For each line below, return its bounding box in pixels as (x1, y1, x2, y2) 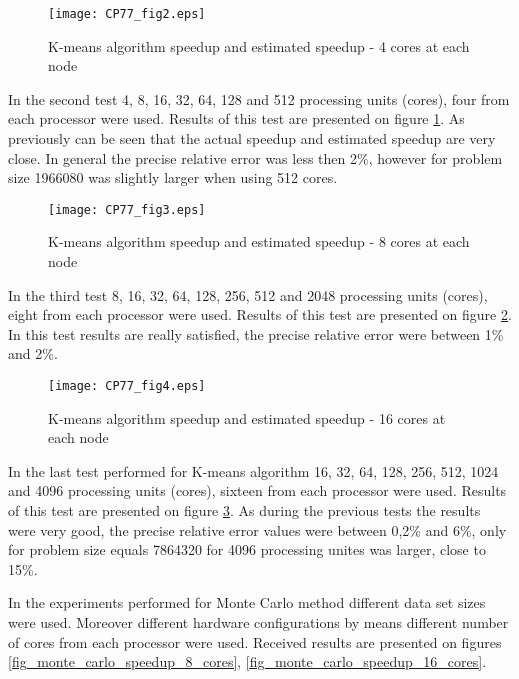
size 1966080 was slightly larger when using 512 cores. (8, 167, 338, 188)
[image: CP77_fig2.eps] (48, 7, 206, 21)
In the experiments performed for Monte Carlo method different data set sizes (8, 592, 486, 613)
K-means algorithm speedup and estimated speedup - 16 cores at (48, 407, 446, 428)
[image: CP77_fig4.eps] (48, 379, 206, 394)
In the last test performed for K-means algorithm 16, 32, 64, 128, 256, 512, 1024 (8, 460, 499, 481)
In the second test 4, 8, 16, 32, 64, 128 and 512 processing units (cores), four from (8, 88, 510, 109)
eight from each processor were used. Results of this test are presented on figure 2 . (8, 304, 512, 325)
